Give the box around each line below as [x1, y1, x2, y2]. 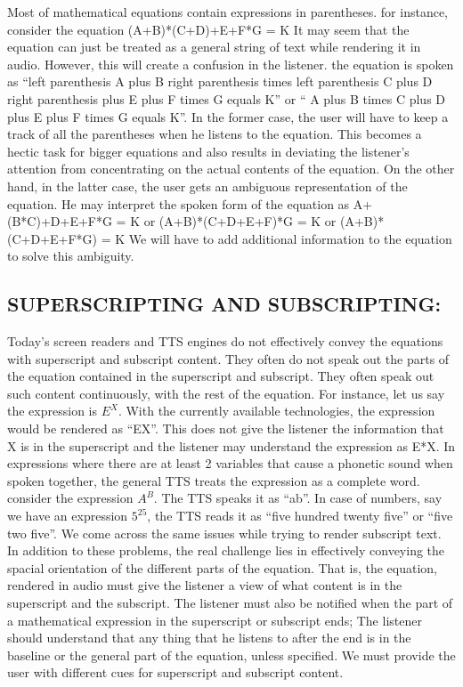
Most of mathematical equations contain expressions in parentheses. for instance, [7, 3, 448, 20]
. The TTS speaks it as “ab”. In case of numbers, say [153, 489, 443, 507]
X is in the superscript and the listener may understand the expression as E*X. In [7, 436, 456, 455]
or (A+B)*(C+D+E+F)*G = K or [143, 212, 337, 230]
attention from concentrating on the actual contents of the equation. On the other [7, 159, 455, 178]
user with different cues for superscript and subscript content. [7, 663, 344, 682]
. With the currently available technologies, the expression [118, 401, 435, 420]
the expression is [7, 401, 97, 420]
